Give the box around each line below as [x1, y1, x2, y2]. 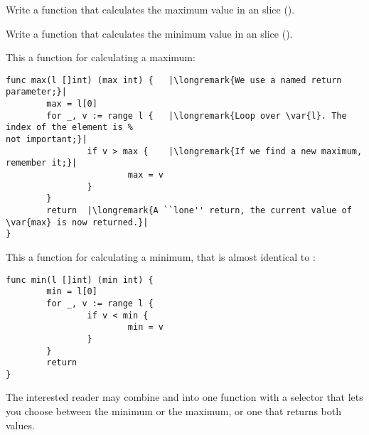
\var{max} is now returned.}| [6, 217, 149, 227]
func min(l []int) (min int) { [6, 274, 154, 285]
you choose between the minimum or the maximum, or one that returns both [6, 404, 342, 419]
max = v [127, 170, 164, 181]
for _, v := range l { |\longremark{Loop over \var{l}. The [46, 110, 347, 121]
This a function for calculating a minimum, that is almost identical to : [6, 249, 316, 264]
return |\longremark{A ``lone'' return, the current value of [46, 205, 352, 215]
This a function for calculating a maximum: [6, 50, 196, 65]
